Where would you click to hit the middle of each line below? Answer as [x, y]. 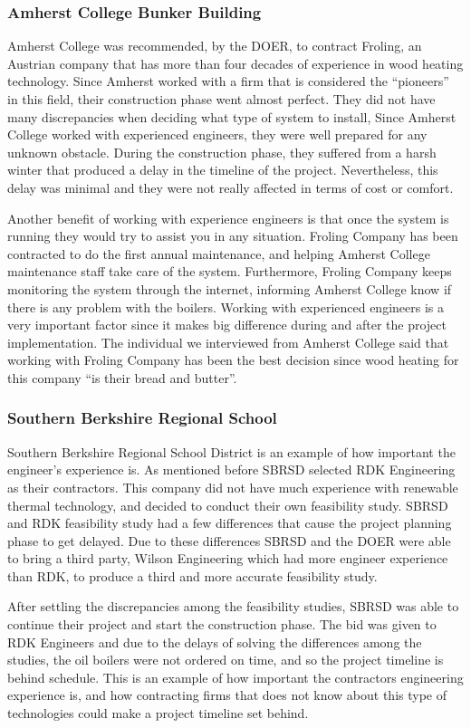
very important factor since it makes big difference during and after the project [227, 325]
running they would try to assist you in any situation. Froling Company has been [233, 236]
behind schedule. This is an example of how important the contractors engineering [235, 677]
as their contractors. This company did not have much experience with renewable [233, 487]
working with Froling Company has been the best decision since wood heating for [233, 360]
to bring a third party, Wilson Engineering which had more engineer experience [228, 558]
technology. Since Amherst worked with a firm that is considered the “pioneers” [228, 81]
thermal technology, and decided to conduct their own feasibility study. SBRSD [228, 505]
